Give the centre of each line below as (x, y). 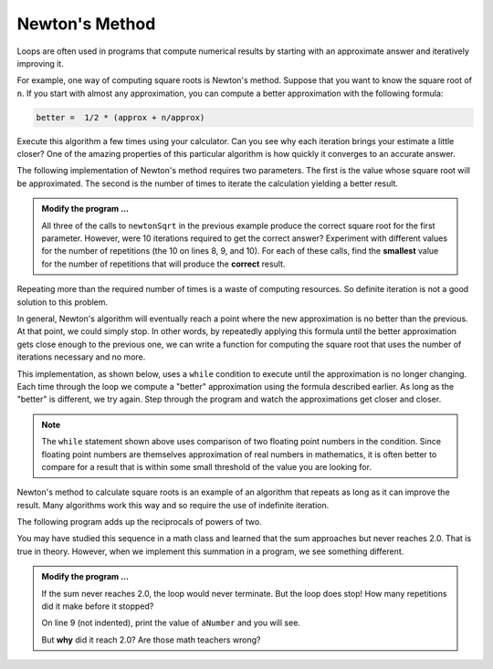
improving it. (40, 63)
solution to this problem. (63, 302)
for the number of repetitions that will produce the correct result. (163, 264)
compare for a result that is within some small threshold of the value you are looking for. (206, 466)
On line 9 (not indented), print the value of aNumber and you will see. (171, 623)
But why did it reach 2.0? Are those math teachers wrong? (151, 640)
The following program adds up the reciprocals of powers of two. (139, 522)
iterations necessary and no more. (81, 357)
